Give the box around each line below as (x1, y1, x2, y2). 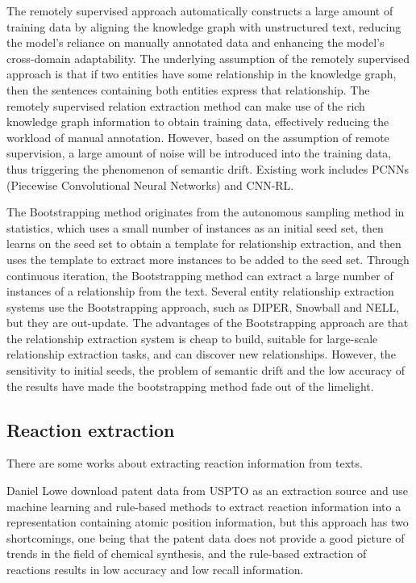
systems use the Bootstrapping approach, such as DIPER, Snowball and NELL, (6, 298, 400, 315)
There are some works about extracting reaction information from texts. (6, 455, 363, 472)
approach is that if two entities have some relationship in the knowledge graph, (6, 65, 397, 82)
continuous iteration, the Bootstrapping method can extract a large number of (6, 266, 393, 283)
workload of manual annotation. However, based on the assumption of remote (6, 128, 389, 145)
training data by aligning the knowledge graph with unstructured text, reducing (6, 18, 401, 35)
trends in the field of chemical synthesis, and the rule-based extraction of (6, 545, 367, 562)
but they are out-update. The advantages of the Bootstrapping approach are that (6, 314, 409, 331)
